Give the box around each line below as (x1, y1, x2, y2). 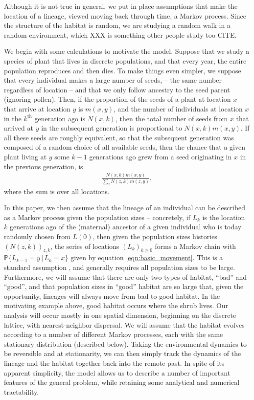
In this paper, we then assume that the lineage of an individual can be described (4, 202, 246, 213)
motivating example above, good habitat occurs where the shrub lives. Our (4, 300, 229, 311)
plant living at (4, 151, 47, 161)
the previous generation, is (4, 161, 83, 171)
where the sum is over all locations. (4, 186, 110, 196)
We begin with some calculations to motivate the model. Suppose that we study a (4, 46, 250, 56)
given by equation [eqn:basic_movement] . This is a (70, 252, 223, 263)
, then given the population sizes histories (92, 231, 217, 242)
